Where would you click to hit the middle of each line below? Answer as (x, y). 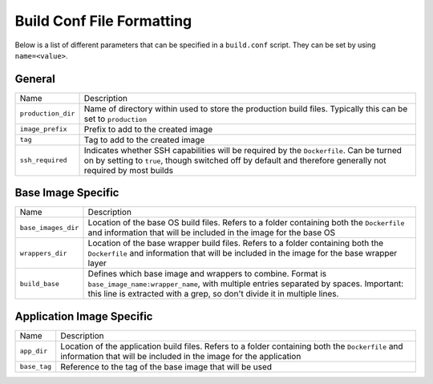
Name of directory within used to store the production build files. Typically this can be (246, 108)
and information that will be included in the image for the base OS (212, 232)
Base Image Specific (67, 193)
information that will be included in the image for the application (181, 356)
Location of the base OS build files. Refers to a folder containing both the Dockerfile (246, 223)
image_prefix (43, 129)
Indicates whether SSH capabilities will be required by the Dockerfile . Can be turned (243, 150)
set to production (115, 119)
